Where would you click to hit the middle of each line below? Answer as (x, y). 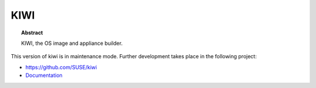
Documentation (44, 75)
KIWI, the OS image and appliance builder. (72, 43)
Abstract (32, 33)
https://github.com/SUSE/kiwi (61, 67)
